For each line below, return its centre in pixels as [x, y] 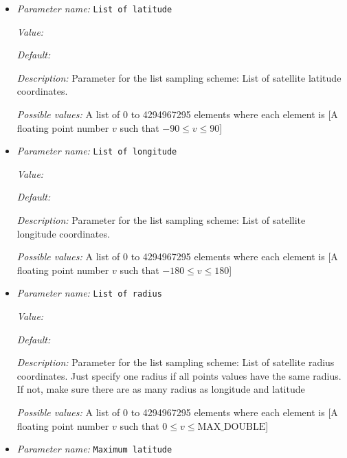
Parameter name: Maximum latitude [94, 449]
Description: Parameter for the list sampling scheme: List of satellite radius [176, 362]
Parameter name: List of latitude [94, 8]
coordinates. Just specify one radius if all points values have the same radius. [179, 375]
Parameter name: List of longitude [97, 151]
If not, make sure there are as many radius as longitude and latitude [161, 389]
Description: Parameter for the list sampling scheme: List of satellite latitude [179, 77]
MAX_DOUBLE [232, 427]
